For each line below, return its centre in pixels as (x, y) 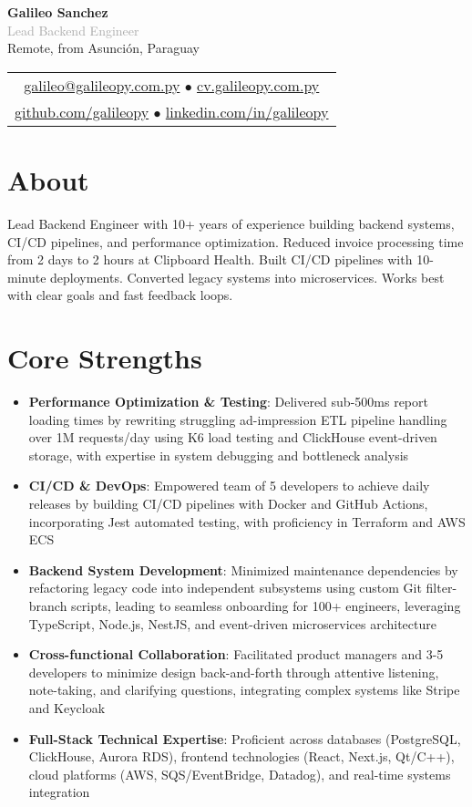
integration (59, 792)
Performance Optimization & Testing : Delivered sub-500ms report (228, 401)
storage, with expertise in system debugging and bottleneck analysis (219, 455)
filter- (441, 588)
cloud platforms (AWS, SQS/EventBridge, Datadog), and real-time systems (240, 774)
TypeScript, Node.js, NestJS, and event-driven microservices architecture (232, 623)
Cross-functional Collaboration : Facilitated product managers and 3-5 (236, 654)
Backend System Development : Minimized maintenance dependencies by (243, 569)
